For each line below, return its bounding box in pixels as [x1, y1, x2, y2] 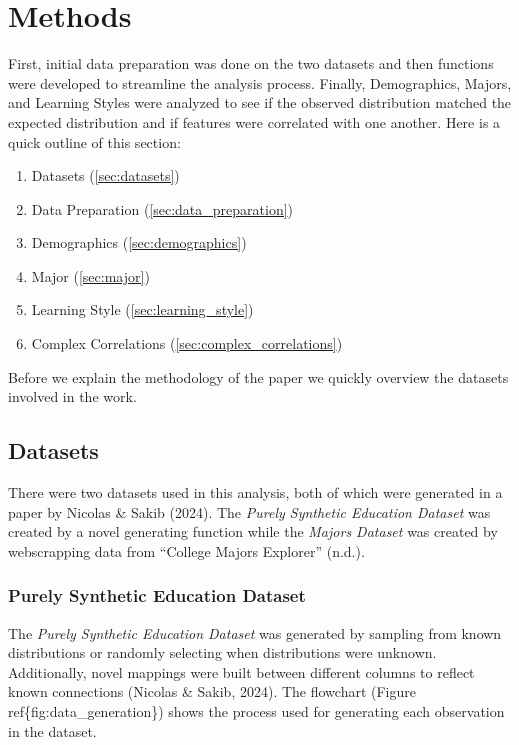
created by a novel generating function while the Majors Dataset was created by [8, 521, 498, 542]
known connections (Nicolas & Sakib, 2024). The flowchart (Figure [8, 681, 416, 702]
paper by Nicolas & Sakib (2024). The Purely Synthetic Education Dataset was [8, 501, 491, 522]
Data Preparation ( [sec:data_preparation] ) [31, 198, 294, 219]
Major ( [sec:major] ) [31, 265, 150, 286]
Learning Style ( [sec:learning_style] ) [31, 299, 254, 320]
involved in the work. [8, 386, 137, 407]
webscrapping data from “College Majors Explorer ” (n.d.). [8, 540, 365, 561]
